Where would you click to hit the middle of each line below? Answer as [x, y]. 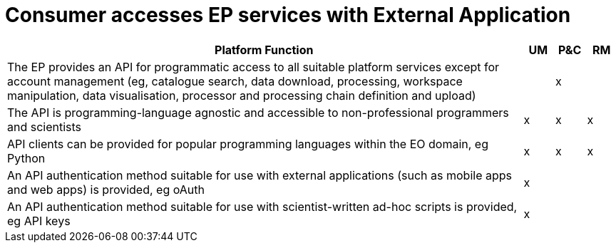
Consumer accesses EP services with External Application [288, 15]
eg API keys [39, 221]
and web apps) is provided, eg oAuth [106, 189]
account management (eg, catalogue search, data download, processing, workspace [235, 81]
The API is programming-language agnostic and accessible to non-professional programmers [258, 112]
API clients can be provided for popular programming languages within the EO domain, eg [248, 144]
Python [26, 158]
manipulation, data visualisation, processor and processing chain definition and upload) [242, 95]
